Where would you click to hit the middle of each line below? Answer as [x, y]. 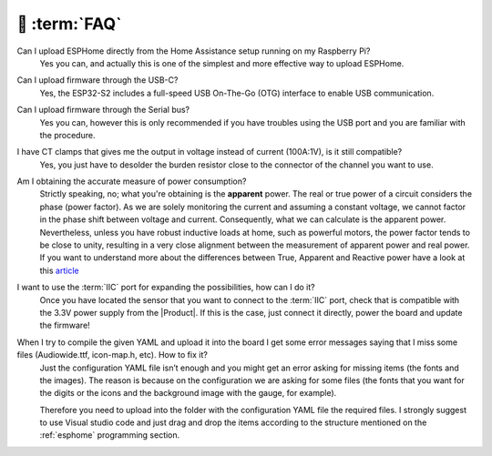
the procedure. [67, 135]
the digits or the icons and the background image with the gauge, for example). [188, 393]
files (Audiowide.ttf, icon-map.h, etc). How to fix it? [113, 355]
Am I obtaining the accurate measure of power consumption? [132, 181]
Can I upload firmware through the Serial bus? [103, 110]
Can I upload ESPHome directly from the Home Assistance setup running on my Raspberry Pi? [194, 51]
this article [59, 270]
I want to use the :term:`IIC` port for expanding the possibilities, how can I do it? [166, 288]
